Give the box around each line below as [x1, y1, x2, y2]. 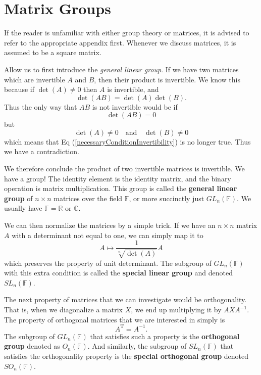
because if [4, 84, 34, 95]
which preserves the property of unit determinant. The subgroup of [4, 257, 212, 268]
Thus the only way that [4, 101, 77, 112]
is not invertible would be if [92, 101, 178, 112]
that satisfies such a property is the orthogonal [90, 331, 240, 341]
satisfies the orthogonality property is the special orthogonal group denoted [4, 350, 249, 361]
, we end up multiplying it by [131, 304, 222, 315]
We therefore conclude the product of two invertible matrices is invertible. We [4, 163, 245, 174]
